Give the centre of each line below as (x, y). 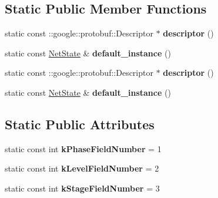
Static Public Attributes (80, 124)
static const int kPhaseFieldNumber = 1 (83, 148)
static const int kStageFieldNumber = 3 (82, 188)
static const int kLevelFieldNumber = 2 (82, 168)
